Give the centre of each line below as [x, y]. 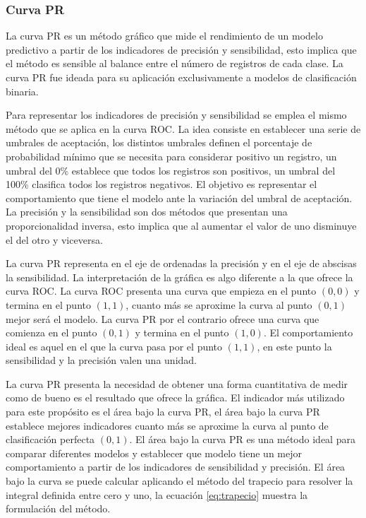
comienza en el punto [51, 332]
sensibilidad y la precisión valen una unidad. [101, 360]
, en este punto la [294, 346]
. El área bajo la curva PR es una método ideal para [242, 439]
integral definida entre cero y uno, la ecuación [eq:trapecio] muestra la [157, 494]
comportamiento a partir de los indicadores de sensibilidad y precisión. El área [176, 467]
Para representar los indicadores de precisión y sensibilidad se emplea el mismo [176, 115]
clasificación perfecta [50, 439]
